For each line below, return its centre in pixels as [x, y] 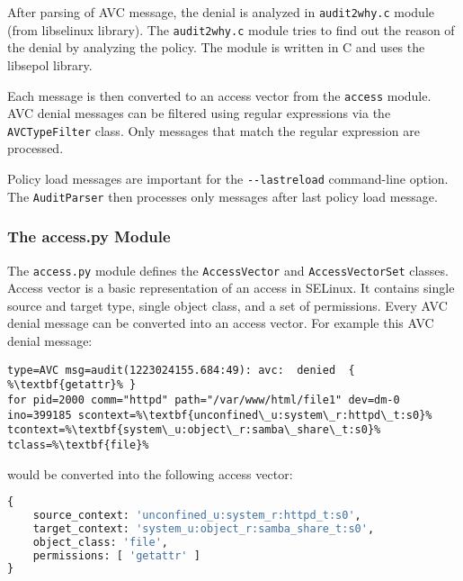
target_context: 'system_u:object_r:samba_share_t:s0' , [204, 528]
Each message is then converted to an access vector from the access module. [219, 95]
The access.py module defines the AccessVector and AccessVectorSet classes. [228, 270]
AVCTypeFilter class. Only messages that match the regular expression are [214, 130]
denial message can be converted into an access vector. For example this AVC [221, 323]
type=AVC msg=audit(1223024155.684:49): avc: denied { [181, 370]
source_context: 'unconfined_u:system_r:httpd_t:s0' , [197, 515]
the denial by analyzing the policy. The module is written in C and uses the [216, 47]
